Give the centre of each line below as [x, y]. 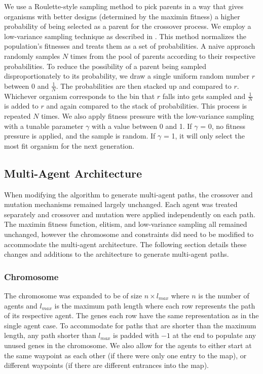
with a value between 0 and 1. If [142, 126]
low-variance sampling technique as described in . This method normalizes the [125, 36]
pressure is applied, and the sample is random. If [80, 136]
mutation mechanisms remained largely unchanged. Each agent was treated [121, 204]
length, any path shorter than [50, 335]
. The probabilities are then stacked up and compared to [144, 86]
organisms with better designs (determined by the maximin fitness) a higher [122, 16]
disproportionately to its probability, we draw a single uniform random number [127, 76]
